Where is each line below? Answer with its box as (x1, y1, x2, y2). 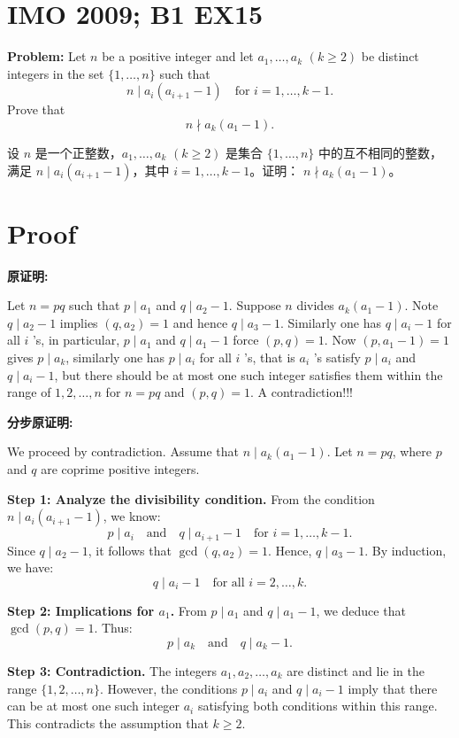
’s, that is (244, 348, 295, 366)
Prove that (7, 100, 65, 119)
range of (7, 383, 51, 401)
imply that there (348, 679, 438, 697)
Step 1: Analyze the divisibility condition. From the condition (7, 489, 375, 508)
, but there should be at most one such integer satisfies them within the (54, 365, 443, 384)
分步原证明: (7, 412, 73, 431)
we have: (7, 558, 54, 577)
